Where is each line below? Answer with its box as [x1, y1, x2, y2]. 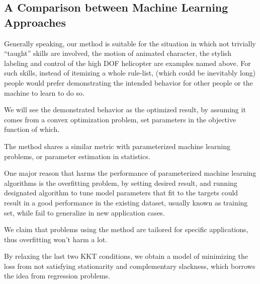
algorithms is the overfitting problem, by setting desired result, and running [4, 177, 237, 188]
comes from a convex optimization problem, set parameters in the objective [4, 114, 236, 124]
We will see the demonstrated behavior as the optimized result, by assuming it [4, 104, 246, 115]
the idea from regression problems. [4, 270, 110, 281]
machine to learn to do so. [4, 87, 84, 98]
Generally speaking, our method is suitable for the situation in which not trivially [4, 38, 256, 48]
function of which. [4, 124, 60, 134]
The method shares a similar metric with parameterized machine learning [4, 140, 230, 151]
